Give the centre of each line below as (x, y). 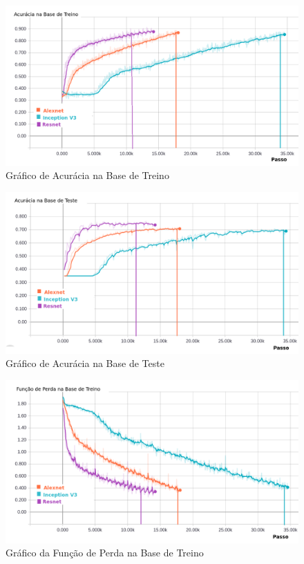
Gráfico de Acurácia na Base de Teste (85, 363)
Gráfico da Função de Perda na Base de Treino (105, 553)
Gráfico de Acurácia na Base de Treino (87, 175)
